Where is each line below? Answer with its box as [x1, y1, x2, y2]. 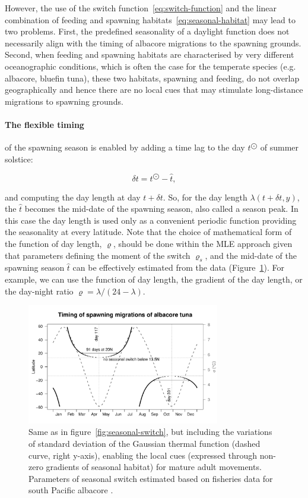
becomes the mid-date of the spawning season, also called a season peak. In [24, 202, 299, 215]
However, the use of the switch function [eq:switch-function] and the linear [5, 2, 277, 14]
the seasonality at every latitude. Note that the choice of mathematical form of [5, 225, 292, 238]
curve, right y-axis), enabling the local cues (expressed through [28, 449, 258, 461]
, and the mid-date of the [205, 249, 297, 261]
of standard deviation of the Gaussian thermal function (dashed [28, 437, 261, 450]
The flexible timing [5, 118, 84, 130]
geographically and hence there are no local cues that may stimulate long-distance [5, 83, 303, 96]
